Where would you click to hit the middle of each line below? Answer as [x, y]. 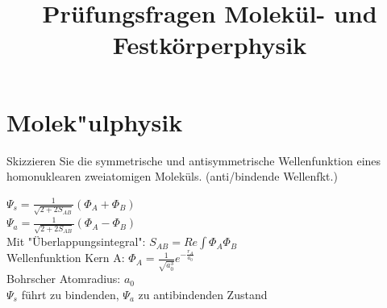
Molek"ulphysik [95, 121]
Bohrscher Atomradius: [64, 279]
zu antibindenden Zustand [203, 294]
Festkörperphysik [210, 45]
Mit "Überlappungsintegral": [76, 241]
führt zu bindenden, [70, 294]
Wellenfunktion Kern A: [66, 258]
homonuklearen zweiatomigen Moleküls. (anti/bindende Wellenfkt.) [172, 176]
